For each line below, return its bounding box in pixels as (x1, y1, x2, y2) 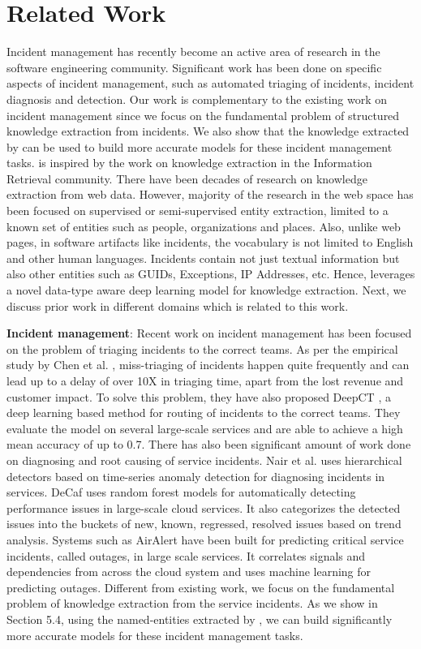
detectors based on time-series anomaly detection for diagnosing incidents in (6, 467, 385, 484)
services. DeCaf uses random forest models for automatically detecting (6, 484, 356, 501)
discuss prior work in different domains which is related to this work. (6, 297, 349, 314)
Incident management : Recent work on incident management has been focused (6, 324, 412, 342)
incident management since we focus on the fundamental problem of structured (6, 106, 400, 123)
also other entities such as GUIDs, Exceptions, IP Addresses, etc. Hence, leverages (6, 265, 415, 282)
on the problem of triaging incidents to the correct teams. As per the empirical (6, 340, 398, 357)
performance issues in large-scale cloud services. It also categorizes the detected (6, 499, 401, 516)
